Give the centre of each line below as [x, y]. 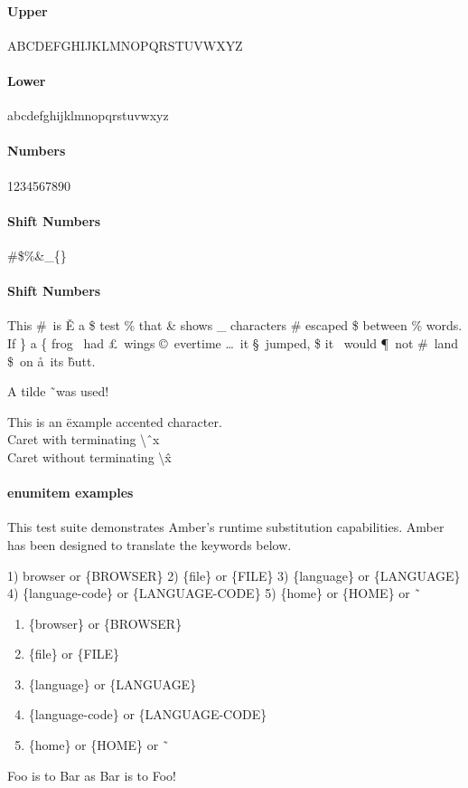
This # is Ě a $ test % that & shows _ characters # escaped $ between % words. [235, 325]
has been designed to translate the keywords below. [150, 544]
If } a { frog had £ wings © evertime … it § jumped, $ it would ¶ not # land [233, 342]
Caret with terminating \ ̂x [84, 439]
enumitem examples [70, 493]
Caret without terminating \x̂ [89, 456]
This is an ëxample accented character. [115, 421]
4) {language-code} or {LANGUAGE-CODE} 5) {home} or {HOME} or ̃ [214, 593]
